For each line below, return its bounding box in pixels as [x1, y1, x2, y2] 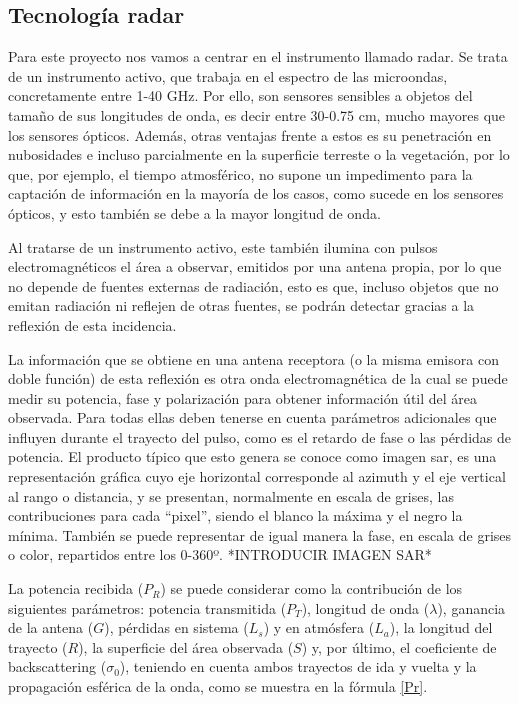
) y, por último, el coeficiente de [301, 636, 497, 657]
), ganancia [437, 597, 506, 618]
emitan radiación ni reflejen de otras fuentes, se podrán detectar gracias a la [8, 295, 475, 316]
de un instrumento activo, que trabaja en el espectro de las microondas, [8, 65, 448, 86]
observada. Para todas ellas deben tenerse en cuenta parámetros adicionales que [8, 407, 497, 428]
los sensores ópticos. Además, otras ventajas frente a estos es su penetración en [8, 124, 492, 145]
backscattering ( [8, 656, 107, 677]
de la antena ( [8, 617, 94, 638]
